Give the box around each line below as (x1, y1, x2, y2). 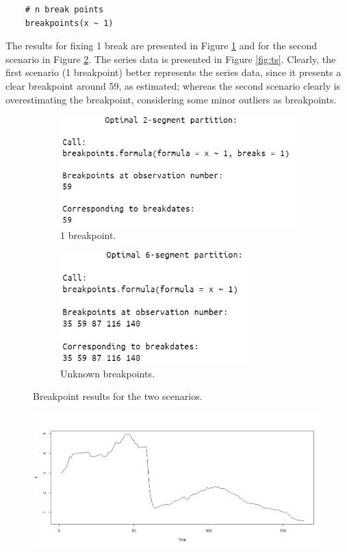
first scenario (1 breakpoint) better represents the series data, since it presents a (5, 65, 342, 79)
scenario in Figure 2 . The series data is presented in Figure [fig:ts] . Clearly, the (5, 51, 336, 66)
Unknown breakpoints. (60, 366, 155, 380)
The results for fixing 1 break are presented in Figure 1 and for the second (5, 38, 318, 53)
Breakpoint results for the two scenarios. (33, 389, 203, 403)
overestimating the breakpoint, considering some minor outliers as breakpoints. (5, 92, 337, 106)
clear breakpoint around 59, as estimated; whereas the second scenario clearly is (5, 78, 341, 92)
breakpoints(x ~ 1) (25, 18, 114, 28)
